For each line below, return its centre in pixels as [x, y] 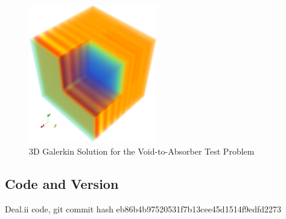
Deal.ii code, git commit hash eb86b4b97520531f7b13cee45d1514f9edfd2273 [143, 208]
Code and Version [62, 183]
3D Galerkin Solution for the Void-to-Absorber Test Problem [142, 151]
